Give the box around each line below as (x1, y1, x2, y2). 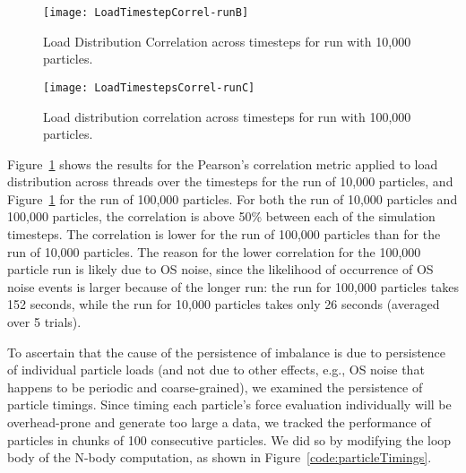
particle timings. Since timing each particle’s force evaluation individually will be (7, 395, 452, 414)
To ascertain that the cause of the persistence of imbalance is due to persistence (7, 342, 446, 361)
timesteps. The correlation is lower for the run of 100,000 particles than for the (7, 225, 441, 244)
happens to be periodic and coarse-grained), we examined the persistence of (7, 377, 423, 396)
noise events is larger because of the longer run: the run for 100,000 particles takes (7, 277, 459, 296)
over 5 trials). (7, 313, 82, 331)
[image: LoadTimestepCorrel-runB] (43, 6, 249, 19)
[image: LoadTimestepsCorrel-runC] (43, 81, 255, 94)
